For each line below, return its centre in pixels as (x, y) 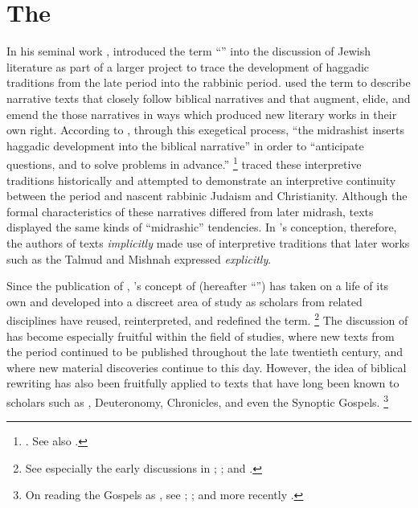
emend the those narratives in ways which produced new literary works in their (202, 114)
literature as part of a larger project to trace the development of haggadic (188, 66)
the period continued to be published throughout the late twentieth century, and (205, 352)
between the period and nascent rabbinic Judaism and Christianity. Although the (207, 196)
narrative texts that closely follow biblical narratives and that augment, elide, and (209, 98)
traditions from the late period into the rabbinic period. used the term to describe (209, 82)
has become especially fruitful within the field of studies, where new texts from (201, 336)
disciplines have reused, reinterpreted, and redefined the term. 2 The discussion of (207, 319)
